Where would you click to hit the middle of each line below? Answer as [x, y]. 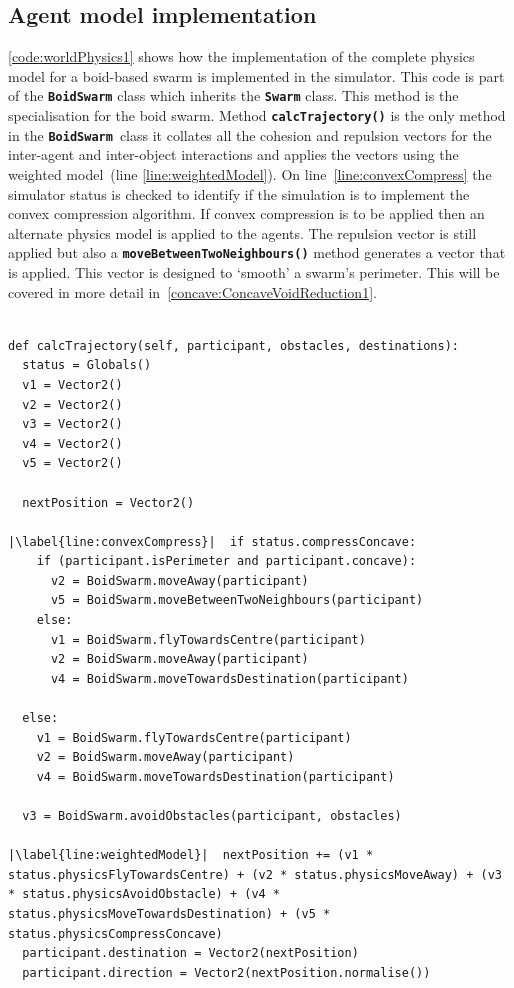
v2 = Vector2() [72, 404]
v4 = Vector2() [72, 443]
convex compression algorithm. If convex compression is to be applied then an [246, 213]
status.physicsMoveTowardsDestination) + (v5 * [169, 913]
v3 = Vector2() [72, 424]
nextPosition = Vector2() [108, 502]
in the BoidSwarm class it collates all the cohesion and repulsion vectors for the [250, 134]
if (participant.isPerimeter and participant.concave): [226, 561]
